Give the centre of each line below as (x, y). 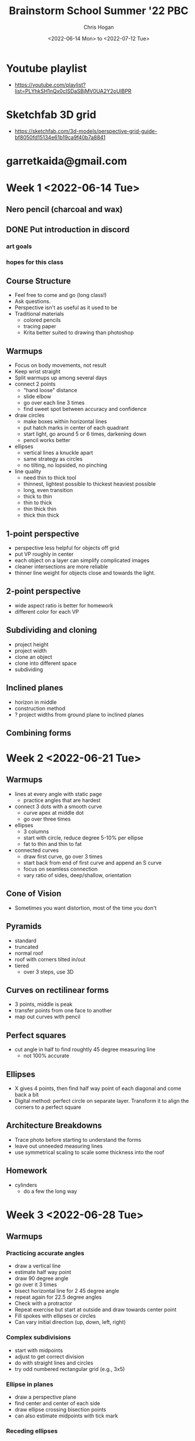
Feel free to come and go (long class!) (60, 295)
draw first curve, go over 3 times (63, 856)
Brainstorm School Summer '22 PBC (99, 11)
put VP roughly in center (44, 554)
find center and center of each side (57, 1403)
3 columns (36, 831)
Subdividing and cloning (52, 630)
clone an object (33, 657)
